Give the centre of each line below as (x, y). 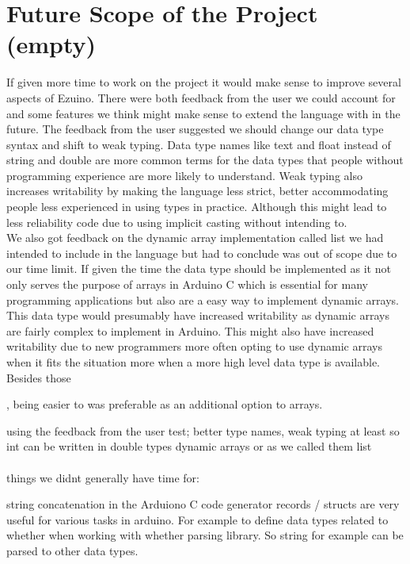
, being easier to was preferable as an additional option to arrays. (165, 404)
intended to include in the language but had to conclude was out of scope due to (202, 253)
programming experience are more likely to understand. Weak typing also (184, 175)
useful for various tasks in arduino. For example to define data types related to (197, 519)
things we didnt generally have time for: (103, 477)
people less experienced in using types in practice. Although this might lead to (197, 207)
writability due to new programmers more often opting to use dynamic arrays (194, 346)
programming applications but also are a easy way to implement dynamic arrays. (203, 299)
